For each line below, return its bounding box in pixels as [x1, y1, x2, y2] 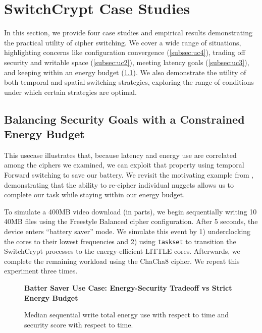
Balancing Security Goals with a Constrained [4, 111, 245, 127]
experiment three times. [4, 265, 78, 276]
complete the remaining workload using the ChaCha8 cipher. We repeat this [4, 255, 240, 266]
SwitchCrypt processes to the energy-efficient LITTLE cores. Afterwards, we [4, 246, 240, 256]
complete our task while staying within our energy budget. [4, 189, 185, 200]
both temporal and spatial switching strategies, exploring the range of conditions [4, 77, 254, 87]
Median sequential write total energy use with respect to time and [24, 309, 229, 320]
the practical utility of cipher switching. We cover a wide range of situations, [4, 37, 241, 47]
